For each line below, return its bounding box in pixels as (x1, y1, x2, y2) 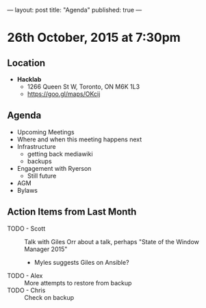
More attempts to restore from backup (24, 279, 132, 287)
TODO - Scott (7, 224, 46, 233)
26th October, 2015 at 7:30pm (7, 30, 181, 45)
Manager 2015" (24, 245, 68, 253)
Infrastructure (16, 142, 56, 150)
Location (7, 57, 46, 69)
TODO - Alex (7, 271, 43, 280)
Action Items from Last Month (7, 206, 137, 218)
